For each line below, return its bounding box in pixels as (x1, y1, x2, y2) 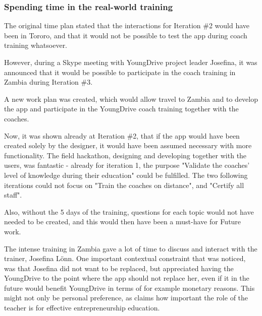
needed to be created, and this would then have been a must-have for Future (4, 216, 241, 227)
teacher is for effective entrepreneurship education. (4, 302, 160, 313)
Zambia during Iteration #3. (4, 77, 93, 87)
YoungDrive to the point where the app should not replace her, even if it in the (4, 273, 249, 283)
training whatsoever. (4, 40, 68, 50)
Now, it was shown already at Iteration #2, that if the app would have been (4, 130, 240, 141)
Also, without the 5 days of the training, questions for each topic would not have (4, 206, 254, 217)
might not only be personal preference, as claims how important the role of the (4, 292, 248, 303)
